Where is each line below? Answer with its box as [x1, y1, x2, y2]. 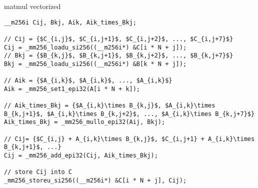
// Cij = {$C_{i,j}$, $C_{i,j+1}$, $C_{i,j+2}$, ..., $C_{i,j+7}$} [4, 35, 233, 42]
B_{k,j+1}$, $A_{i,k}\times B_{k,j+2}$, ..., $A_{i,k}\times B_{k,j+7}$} [4, 110, 255, 117]
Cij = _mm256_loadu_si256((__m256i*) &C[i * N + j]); [4, 43, 187, 51]
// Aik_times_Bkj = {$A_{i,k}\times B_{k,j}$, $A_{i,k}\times [4, 102, 215, 109]
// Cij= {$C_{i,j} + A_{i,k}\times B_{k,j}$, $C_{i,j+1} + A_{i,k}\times [4, 135, 255, 142]
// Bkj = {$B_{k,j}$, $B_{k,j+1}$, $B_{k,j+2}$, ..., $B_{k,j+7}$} [4, 52, 233, 59]
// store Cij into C [4, 168, 72, 176]
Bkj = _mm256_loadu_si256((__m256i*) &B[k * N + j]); [4, 60, 187, 67]
